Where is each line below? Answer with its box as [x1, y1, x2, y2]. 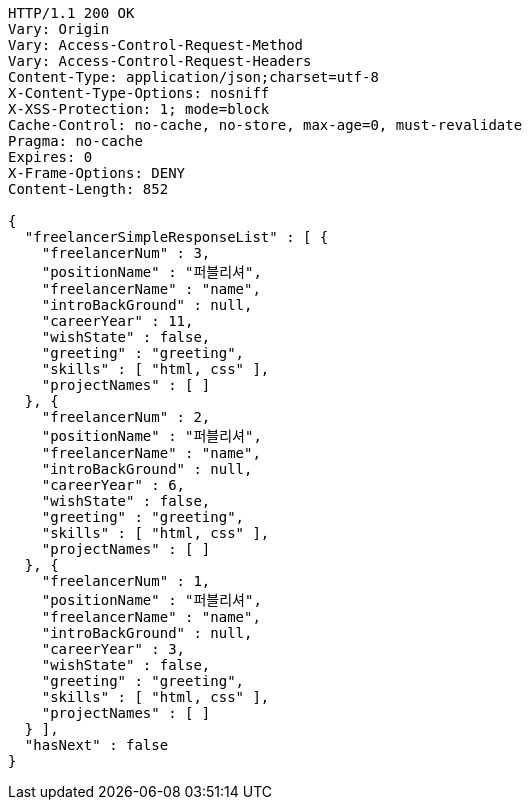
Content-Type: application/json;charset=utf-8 [8, 69, 379, 85]
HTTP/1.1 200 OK [8, 5, 135, 21]
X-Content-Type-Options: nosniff [8, 85, 270, 101]
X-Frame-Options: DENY [8, 165, 186, 181]
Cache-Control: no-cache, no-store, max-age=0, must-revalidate [8, 117, 523, 133]
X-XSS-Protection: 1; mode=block [8, 101, 270, 117]
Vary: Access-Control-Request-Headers [8, 53, 312, 69]
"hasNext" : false [24, 737, 169, 753]
